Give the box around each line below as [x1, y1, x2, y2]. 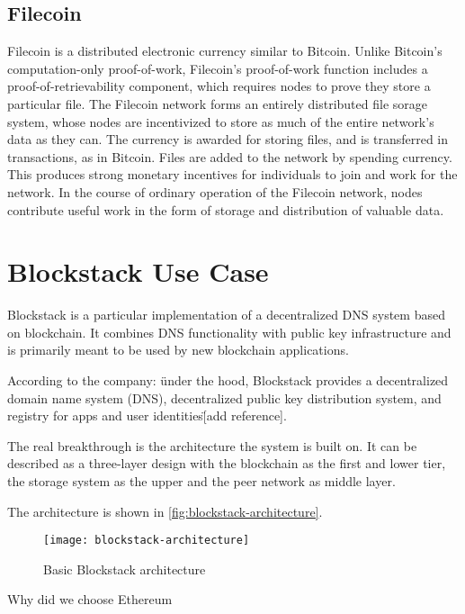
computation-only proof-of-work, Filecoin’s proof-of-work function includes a [7, 59, 428, 77]
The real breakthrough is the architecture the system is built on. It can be [7, 436, 417, 455]
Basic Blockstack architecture [43, 559, 206, 578]
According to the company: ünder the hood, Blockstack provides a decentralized [7, 371, 449, 390]
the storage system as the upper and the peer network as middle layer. [7, 472, 396, 491]
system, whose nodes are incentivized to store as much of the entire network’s [7, 112, 434, 131]
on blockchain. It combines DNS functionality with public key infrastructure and [7, 322, 452, 341]
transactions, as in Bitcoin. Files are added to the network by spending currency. [7, 147, 452, 166]
